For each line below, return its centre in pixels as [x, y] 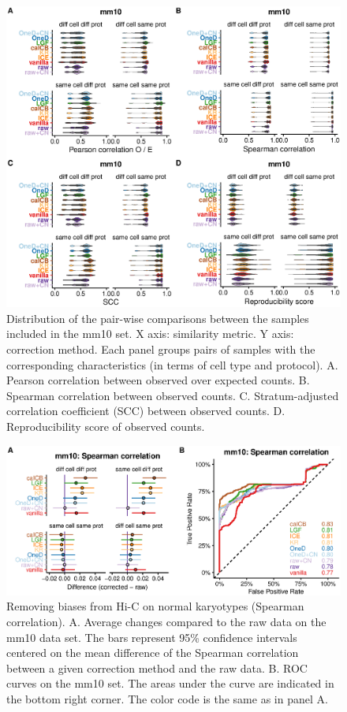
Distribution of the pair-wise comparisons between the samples [158, 318]
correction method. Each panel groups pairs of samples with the [161, 349]
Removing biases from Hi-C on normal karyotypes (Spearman [155, 606]
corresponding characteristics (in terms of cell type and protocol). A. [172, 364]
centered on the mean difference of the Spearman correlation [153, 653]
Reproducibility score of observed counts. [106, 426]
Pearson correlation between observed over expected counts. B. [158, 380]
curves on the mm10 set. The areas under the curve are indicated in [170, 683]
